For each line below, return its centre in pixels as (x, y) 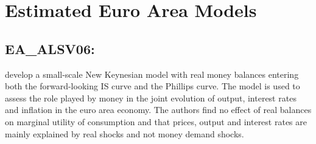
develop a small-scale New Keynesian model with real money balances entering (152, 74)
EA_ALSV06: (50, 48)
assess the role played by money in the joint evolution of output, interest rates (151, 98)
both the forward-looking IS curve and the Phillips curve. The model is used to (153, 86)
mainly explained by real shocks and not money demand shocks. (125, 133)
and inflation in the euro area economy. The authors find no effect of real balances (158, 110)
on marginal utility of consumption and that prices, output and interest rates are (156, 121)
